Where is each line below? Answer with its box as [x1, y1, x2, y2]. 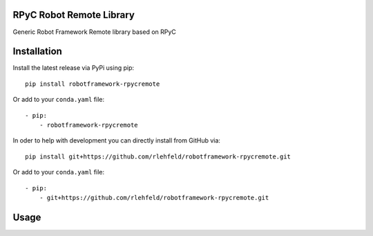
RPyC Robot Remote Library [12, 9, 135, 21]
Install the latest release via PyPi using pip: [12, 64, 135, 72]
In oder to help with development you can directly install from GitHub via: [12, 136, 221, 145]
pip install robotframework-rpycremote [25, 80, 160, 88]
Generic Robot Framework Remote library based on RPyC [12, 28, 176, 36]
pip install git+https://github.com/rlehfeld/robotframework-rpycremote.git [25, 152, 291, 161]
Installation [12, 46, 62, 57]
